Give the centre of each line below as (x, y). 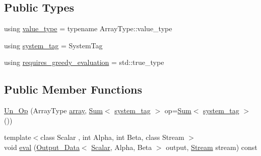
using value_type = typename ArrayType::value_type (88, 28)
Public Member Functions (73, 89)
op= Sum (178, 110)
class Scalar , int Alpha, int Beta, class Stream (112, 137)
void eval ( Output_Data (42, 147)
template (18, 137)
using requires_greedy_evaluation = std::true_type (84, 62)
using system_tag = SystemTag (53, 45)
